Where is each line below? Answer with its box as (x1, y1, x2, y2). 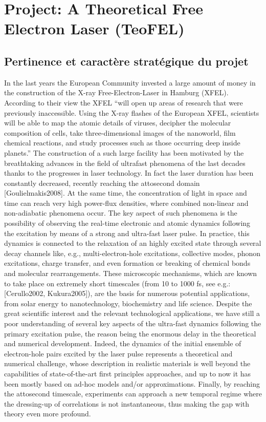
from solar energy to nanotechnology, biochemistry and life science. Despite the (4, 298, 252, 308)
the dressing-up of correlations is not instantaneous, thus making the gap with (4, 398, 250, 409)
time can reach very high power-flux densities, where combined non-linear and (4, 197, 249, 208)
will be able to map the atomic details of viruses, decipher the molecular (4, 117, 231, 128)
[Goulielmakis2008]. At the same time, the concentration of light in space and (4, 187, 247, 198)
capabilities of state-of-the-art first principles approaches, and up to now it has (4, 368, 251, 378)
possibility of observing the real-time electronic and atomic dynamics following (4, 218, 251, 228)
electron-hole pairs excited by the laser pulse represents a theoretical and (4, 348, 233, 358)
